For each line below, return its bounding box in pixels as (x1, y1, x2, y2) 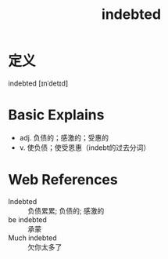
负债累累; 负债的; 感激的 (27, 206, 105, 215)
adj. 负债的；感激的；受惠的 (19, 133, 109, 142)
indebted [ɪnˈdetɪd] (8, 78, 69, 88)
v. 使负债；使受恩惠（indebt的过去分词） (19, 143, 151, 152)
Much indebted (8, 233, 57, 243)
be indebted (8, 214, 47, 224)
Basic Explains (8, 106, 105, 124)
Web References (8, 171, 119, 189)
